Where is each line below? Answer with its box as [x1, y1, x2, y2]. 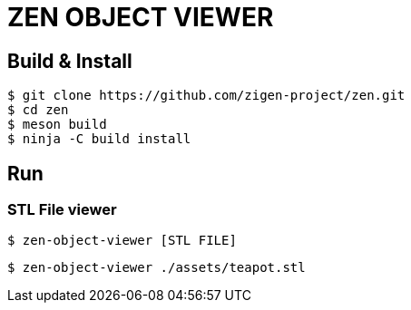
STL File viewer [7, 200, 117, 219]
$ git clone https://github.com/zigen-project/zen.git [7, 88, 406, 103]
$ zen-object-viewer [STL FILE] [7, 233, 237, 248]
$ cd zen [7, 102, 69, 118]
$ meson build [7, 117, 107, 132]
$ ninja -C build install [7, 131, 191, 147]
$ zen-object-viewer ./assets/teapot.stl [7, 260, 306, 276]
